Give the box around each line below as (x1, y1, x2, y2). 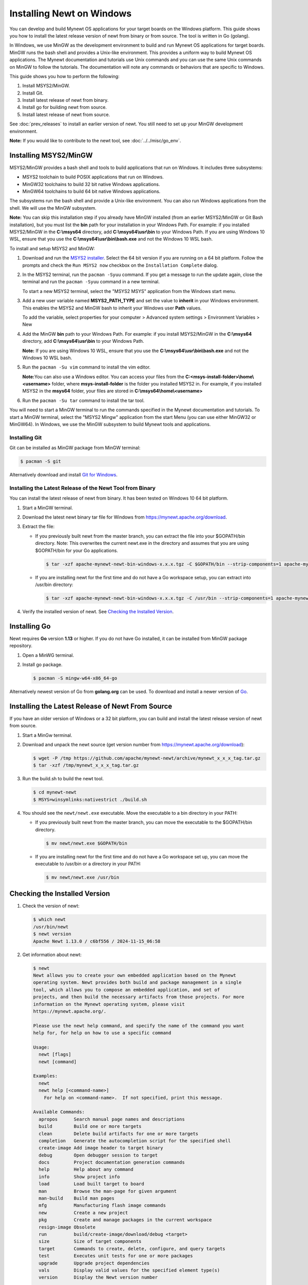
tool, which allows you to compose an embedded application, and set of (33, 987, 220, 993)
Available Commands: (33, 1109, 85, 1115)
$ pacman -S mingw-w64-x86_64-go (33, 675, 118, 681)
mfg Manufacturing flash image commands (38, 1203, 166, 1208)
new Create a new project (38, 1209, 128, 1216)
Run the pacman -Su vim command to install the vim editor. (22, 364, 151, 370)
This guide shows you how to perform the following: (9, 73, 120, 79)
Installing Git (9, 434, 42, 441)
